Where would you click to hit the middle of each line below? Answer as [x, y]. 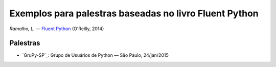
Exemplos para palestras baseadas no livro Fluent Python [134, 13]
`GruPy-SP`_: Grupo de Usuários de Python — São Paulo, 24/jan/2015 [95, 55]
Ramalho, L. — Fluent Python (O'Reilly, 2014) [57, 29]
